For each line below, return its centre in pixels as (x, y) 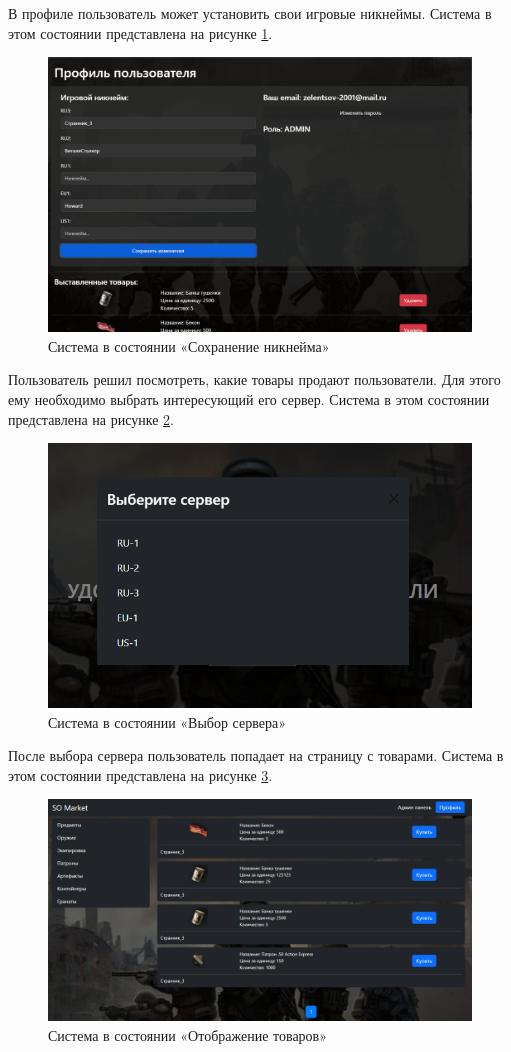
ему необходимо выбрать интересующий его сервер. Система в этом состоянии (249, 398)
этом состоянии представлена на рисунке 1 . (140, 32)
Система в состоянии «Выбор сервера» (167, 721)
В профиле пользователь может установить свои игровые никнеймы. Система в (250, 13)
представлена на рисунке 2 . (91, 418)
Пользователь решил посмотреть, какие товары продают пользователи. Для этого (254, 379)
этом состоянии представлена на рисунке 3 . (140, 774)
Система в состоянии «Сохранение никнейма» (189, 345)
